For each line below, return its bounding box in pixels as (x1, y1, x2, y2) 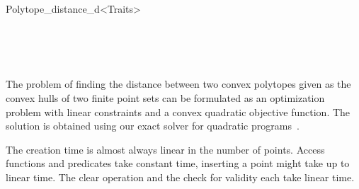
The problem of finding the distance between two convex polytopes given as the (6, 76, 351, 91)
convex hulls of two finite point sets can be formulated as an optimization (6, 90, 325, 105)
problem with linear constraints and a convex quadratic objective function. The (6, 104, 351, 119)
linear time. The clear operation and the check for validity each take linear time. (6, 169, 355, 184)
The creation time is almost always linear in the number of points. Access (6, 142, 325, 156)
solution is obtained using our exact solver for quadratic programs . (6, 118, 300, 133)
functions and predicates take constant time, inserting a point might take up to (6, 156, 350, 171)
